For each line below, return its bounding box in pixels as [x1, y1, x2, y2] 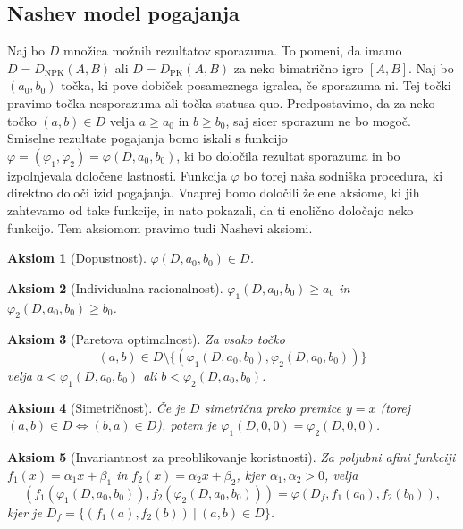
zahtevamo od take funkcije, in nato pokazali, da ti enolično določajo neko [7, 200, 414, 219]
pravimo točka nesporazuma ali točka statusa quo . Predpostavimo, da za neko [7, 93, 435, 112]
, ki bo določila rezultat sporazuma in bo [176, 146, 400, 164]
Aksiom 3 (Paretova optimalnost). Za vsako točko [7, 330, 285, 348]
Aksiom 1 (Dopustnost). [7, 248, 147, 267]
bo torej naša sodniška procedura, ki [243, 165, 443, 184]
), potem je [156, 416, 217, 434]
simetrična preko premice [204, 398, 342, 416]
